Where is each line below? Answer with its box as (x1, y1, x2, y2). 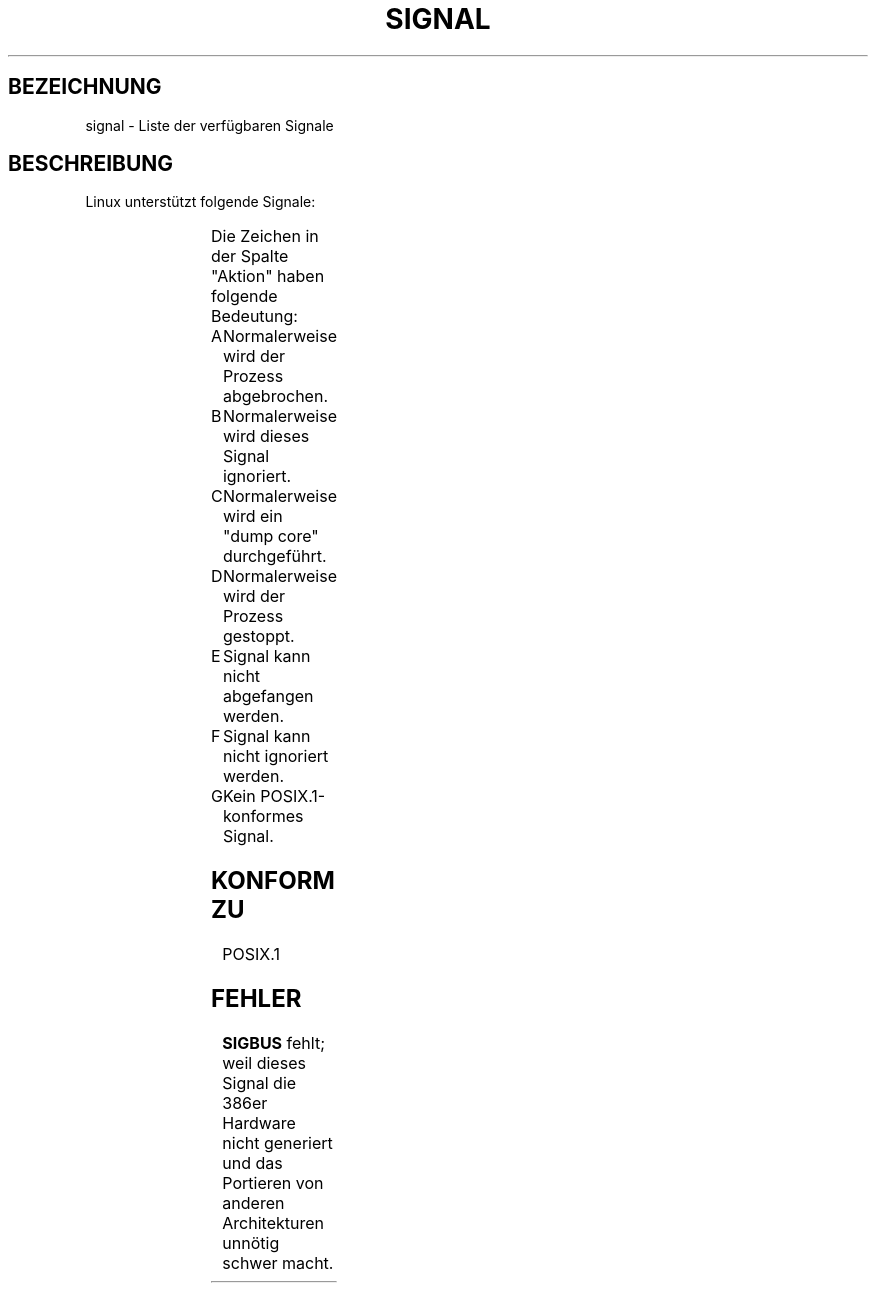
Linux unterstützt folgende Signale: (85, 193, 316, 211)
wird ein (222, 506, 283, 527)
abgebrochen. (222, 386, 328, 407)
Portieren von (222, 1173, 324, 1194)
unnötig (222, 1233, 280, 1254)
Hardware (222, 1113, 296, 1134)
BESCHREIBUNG (8, 151, 174, 177)
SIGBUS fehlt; (222, 1033, 325, 1054)
